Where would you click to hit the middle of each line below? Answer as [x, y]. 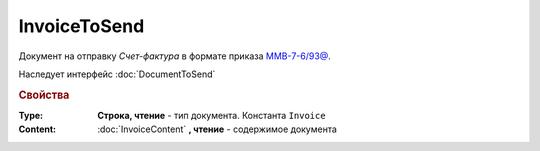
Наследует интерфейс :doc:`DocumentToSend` [117, 74]
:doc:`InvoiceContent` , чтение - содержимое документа [217, 129]
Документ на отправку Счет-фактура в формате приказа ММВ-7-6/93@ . [175, 56]
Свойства [44, 95]
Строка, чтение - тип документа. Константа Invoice [211, 115]
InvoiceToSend [81, 26]
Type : [31, 115]
